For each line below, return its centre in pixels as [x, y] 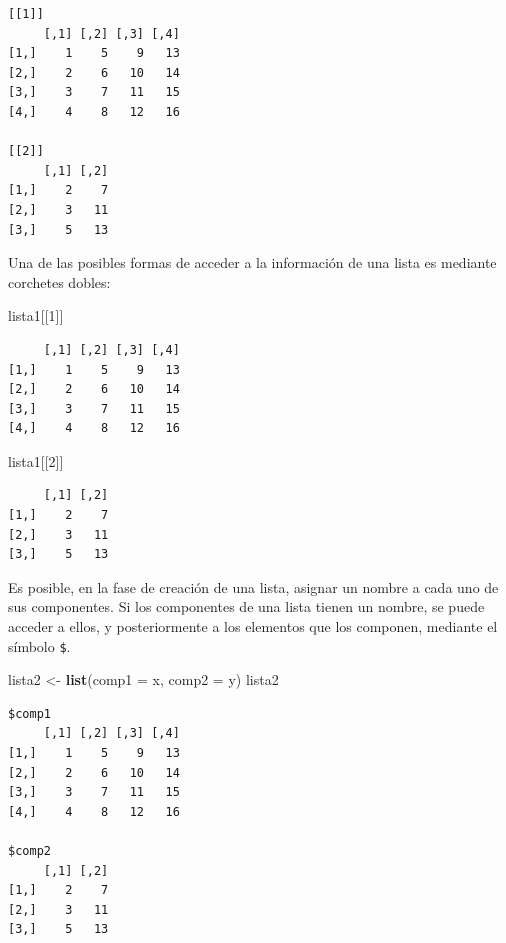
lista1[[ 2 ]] [36, 460]
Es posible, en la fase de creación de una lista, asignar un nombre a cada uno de [253, 586]
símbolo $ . [39, 645]
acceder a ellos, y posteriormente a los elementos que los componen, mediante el [253, 626]
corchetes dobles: [59, 281]
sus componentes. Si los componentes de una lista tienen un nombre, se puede [246, 606]
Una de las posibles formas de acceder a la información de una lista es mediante [252, 262]
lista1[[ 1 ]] [36, 315]
